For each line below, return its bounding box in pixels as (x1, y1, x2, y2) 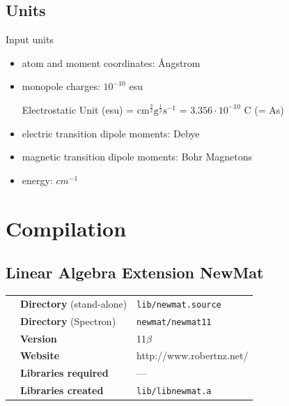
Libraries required (20, 366, 109, 380)
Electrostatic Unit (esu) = (22, 102, 134, 116)
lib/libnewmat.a (136, 386, 212, 397)
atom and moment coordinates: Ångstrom (22, 55, 201, 70)
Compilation (6, 213, 127, 242)
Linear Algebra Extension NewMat (6, 262, 264, 283)
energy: (22, 172, 53, 187)
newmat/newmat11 (136, 317, 212, 327)
